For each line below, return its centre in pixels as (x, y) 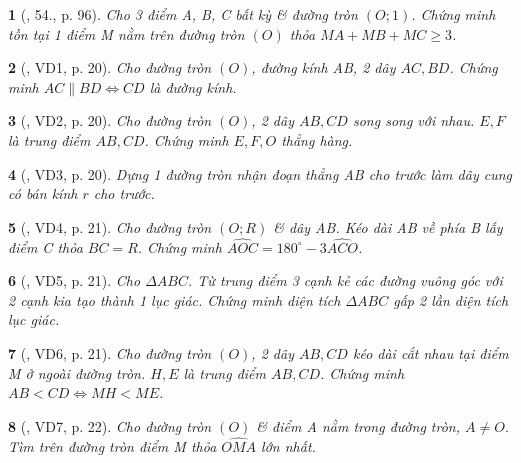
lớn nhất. (288, 445)
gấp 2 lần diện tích (451, 299)
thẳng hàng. (317, 139)
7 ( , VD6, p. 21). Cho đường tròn (110, 352)
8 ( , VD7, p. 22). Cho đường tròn (110, 425)
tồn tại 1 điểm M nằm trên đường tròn (126, 33)
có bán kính (43, 193)
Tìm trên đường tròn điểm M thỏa (112, 445)
